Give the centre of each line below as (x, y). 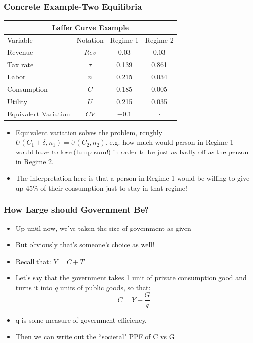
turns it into (34, 287)
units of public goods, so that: (105, 287)
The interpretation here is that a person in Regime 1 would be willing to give (132, 178)
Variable (20, 40)
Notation (90, 40)
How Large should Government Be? (77, 210)
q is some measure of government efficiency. (81, 320)
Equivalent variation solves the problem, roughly (89, 132)
